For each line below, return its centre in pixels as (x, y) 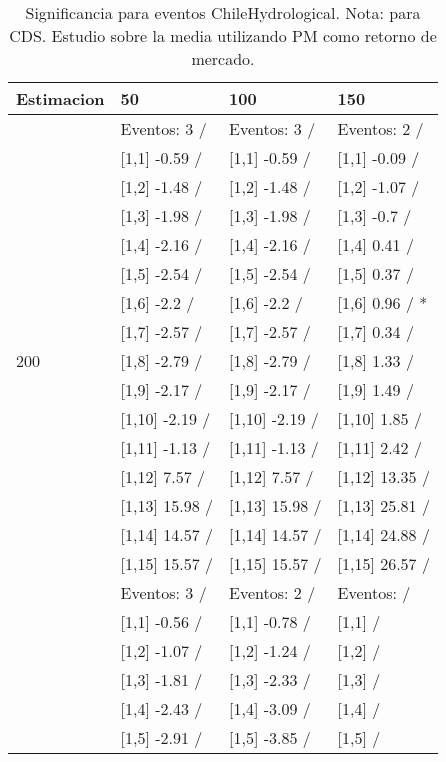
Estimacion (60, 98)
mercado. (223, 58)
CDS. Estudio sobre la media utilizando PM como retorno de (223, 35)
